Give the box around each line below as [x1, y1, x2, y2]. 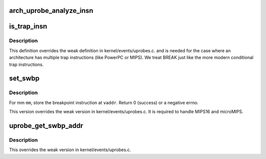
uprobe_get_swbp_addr [9, 121, 83, 130]
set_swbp [9, 74, 40, 83]
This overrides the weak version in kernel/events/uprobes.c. [9, 147, 132, 153]
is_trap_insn [9, 22, 47, 31]
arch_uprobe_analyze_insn [9, 6, 94, 15]
